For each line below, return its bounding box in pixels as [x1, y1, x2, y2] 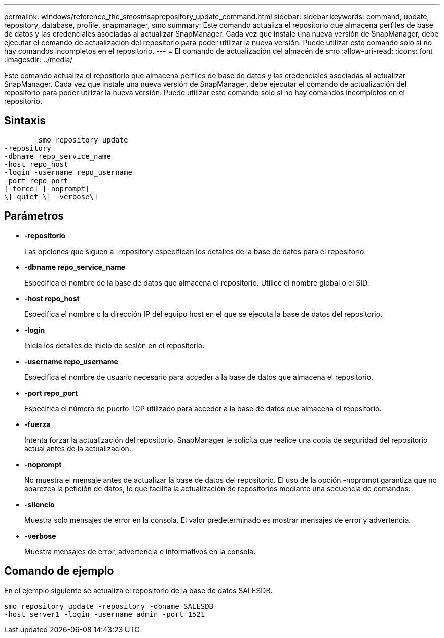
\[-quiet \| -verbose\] [4, 192, 98, 201]
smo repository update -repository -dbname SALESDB [4, 601, 214, 610]
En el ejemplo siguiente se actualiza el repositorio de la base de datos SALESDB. [4, 586, 273, 595]
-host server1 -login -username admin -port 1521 [4, 610, 205, 618]
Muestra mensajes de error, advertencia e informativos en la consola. [24, 547, 256, 556]
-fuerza [24, 419, 51, 429]
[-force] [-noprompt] [4, 184, 90, 193]
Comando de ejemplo [4, 564, 114, 578]
